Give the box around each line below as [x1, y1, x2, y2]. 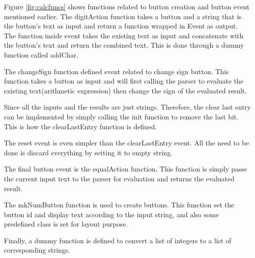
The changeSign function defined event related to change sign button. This [4, 66, 229, 76]
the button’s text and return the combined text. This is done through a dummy [4, 40, 244, 50]
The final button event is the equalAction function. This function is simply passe [4, 164, 247, 174]
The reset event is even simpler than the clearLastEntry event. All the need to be [4, 138, 249, 148]
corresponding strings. [4, 245, 70, 255]
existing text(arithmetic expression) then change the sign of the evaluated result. [4, 85, 247, 95]
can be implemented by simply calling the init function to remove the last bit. [4, 111, 239, 121]
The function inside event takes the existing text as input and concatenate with [4, 30, 244, 40]
